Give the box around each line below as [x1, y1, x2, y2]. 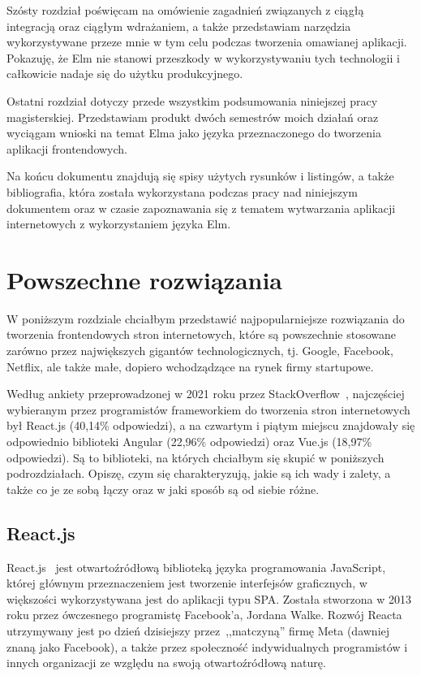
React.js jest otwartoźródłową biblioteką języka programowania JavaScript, [6, 558, 386, 575]
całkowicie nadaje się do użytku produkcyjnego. [6, 65, 243, 82]
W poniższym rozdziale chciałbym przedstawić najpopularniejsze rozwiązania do [6, 310, 405, 327]
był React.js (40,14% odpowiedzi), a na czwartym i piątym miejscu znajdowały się [6, 417, 415, 434]
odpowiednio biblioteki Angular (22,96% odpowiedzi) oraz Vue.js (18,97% [6, 433, 372, 449]
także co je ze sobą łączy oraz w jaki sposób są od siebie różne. [6, 480, 320, 497]
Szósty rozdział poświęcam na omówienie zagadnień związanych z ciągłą [6, 2, 364, 18]
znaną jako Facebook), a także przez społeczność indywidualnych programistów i [6, 638, 408, 655]
